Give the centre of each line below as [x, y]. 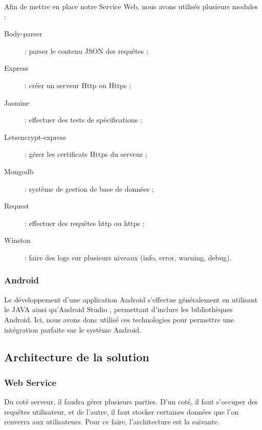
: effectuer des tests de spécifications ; [83, 120]
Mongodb [19, 171]
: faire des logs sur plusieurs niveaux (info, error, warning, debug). [128, 257]
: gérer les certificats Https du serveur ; [86, 154]
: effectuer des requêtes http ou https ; [85, 223]
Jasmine [17, 102]
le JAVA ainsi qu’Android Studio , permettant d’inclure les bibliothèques [118, 309]
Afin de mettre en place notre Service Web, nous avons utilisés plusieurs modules [131, 6]
